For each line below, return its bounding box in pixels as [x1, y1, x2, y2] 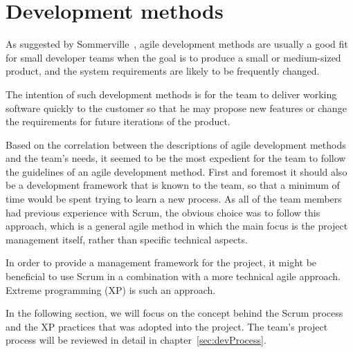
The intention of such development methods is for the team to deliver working [6, 86, 337, 101]
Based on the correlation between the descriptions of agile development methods [6, 137, 346, 151]
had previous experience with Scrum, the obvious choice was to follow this [6, 205, 320, 219]
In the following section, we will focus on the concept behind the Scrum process [6, 306, 343, 320]
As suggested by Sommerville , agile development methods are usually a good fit [6, 37, 348, 51]
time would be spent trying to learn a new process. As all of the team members [6, 192, 342, 206]
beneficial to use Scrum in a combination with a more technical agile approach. [6, 269, 341, 284]
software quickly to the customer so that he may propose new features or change [6, 100, 347, 115]
